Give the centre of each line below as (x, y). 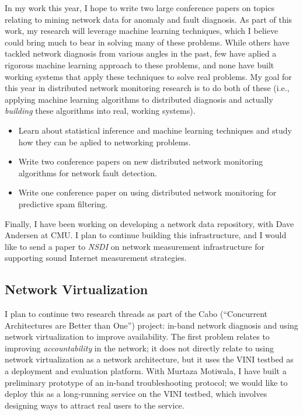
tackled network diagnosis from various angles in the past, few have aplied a (141, 53)
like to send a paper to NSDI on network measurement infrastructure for (135, 246)
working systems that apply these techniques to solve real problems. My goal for (148, 76)
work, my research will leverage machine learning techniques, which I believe (142, 31)
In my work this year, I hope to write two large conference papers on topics (140, 8)
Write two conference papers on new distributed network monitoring (141, 161)
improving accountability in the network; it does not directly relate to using (139, 348)
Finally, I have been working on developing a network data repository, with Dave (149, 223)
